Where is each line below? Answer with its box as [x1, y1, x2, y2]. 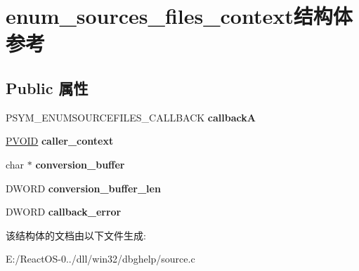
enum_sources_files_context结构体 [6, 1, 353, 30]
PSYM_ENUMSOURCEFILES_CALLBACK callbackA [6, 110, 256, 124]
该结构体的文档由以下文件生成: [6, 227, 146, 242]
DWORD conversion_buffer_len [6, 180, 161, 195]
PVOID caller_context [6, 133, 114, 148]
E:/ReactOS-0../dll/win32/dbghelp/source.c [6, 251, 195, 266]
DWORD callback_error [6, 204, 122, 219]
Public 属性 [6, 77, 89, 98]
